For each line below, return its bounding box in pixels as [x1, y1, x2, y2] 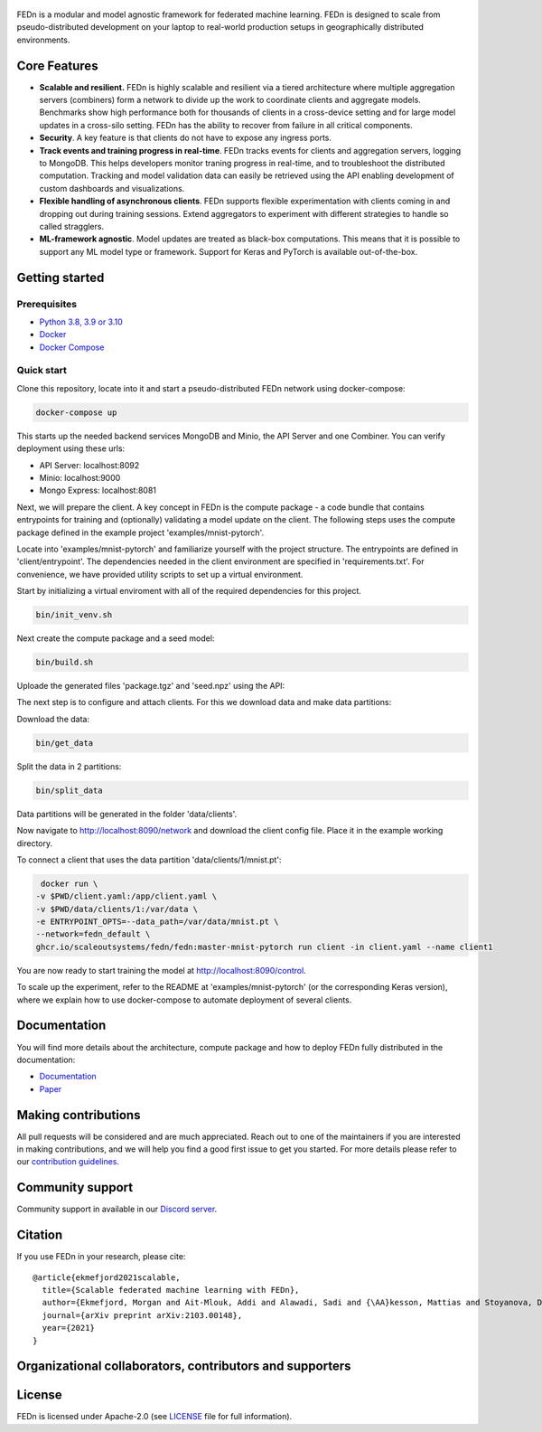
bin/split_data [35, 785, 103, 796]
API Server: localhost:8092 [39, 459, 140, 470]
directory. [16, 837, 53, 849]
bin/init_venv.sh [35, 610, 113, 620]
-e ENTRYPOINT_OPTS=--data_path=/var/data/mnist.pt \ [35, 917, 279, 927]
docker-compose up [35, 407, 117, 418]
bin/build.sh [35, 657, 94, 668]
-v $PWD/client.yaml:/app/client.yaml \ [35, 891, 217, 901]
